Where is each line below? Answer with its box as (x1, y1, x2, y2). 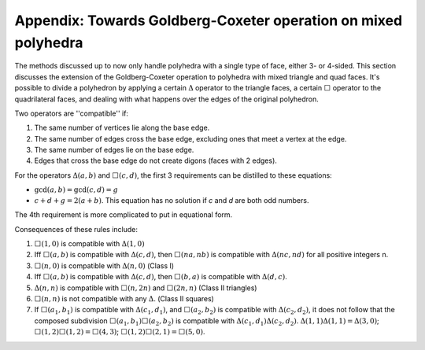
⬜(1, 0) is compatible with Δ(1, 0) (34, 239, 145, 249)
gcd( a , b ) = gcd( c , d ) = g (34, 186, 118, 194)
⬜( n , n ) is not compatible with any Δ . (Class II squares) (34, 293, 214, 303)
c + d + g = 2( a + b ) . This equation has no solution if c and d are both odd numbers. (34, 195, 309, 204)
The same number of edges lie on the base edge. (34, 146, 194, 155)
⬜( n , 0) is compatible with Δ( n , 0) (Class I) (34, 260, 175, 271)
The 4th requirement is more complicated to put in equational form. (14, 210, 233, 219)
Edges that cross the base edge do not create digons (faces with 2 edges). (34, 156, 277, 165)
